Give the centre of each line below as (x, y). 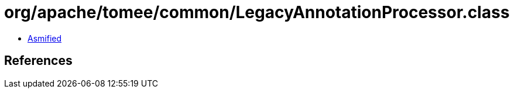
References (38, 61)
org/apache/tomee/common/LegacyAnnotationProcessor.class (257, 12)
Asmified (45, 38)
